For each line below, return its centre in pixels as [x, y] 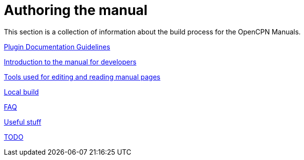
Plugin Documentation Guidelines [57, 47]
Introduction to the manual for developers [70, 62]
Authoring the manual [76, 10]
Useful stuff [23, 122]
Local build [21, 92]
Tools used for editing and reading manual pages [82, 77]
